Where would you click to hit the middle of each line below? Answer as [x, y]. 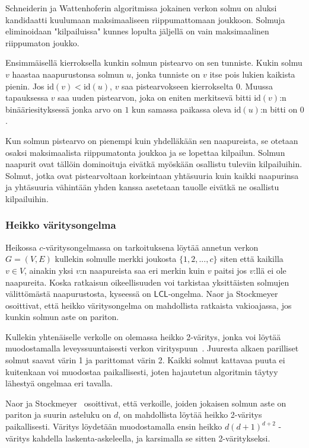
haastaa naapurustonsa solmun [68, 74]
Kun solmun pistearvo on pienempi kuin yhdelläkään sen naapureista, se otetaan [152, 140]
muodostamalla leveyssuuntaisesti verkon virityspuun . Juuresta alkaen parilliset [152, 348]
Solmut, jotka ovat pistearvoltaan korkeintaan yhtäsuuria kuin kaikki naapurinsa [152, 175]
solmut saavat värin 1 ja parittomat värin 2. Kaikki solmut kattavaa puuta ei [145, 360]
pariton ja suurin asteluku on [58, 415]
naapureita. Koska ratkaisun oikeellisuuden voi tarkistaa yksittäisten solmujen [147, 282]
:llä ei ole [270, 270]
